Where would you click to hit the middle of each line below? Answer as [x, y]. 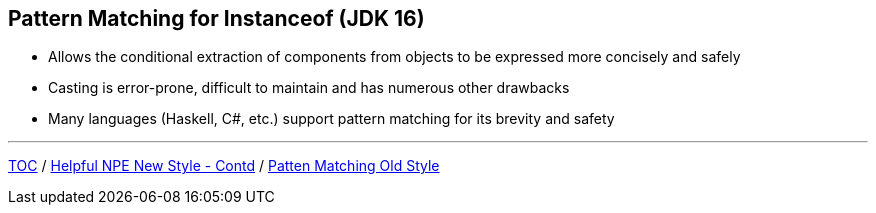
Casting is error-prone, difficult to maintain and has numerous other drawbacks [309, 88]
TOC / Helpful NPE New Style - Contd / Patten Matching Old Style [224, 166]
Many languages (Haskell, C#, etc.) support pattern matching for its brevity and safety [331, 119]
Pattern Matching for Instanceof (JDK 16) [216, 18]
